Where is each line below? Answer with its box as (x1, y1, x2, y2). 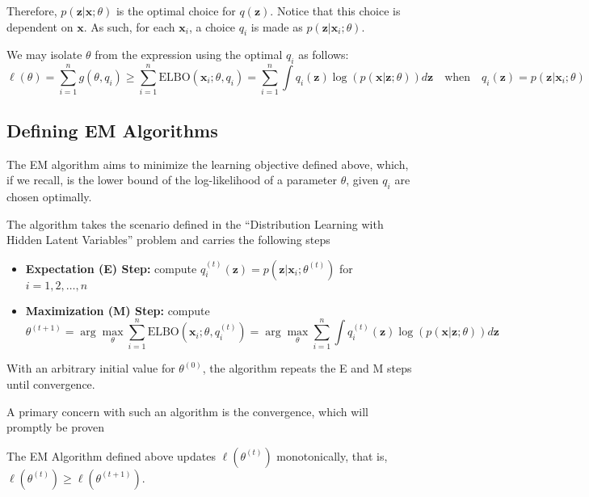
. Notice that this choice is (270, 2, 401, 19)
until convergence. (6, 376, 95, 392)
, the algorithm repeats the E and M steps (202, 360, 412, 377)
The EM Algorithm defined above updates (6, 447, 216, 464)
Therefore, (6, 2, 57, 19)
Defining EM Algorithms (6, 117, 218, 142)
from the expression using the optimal (95, 46, 283, 63)
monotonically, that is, (276, 447, 388, 464)
